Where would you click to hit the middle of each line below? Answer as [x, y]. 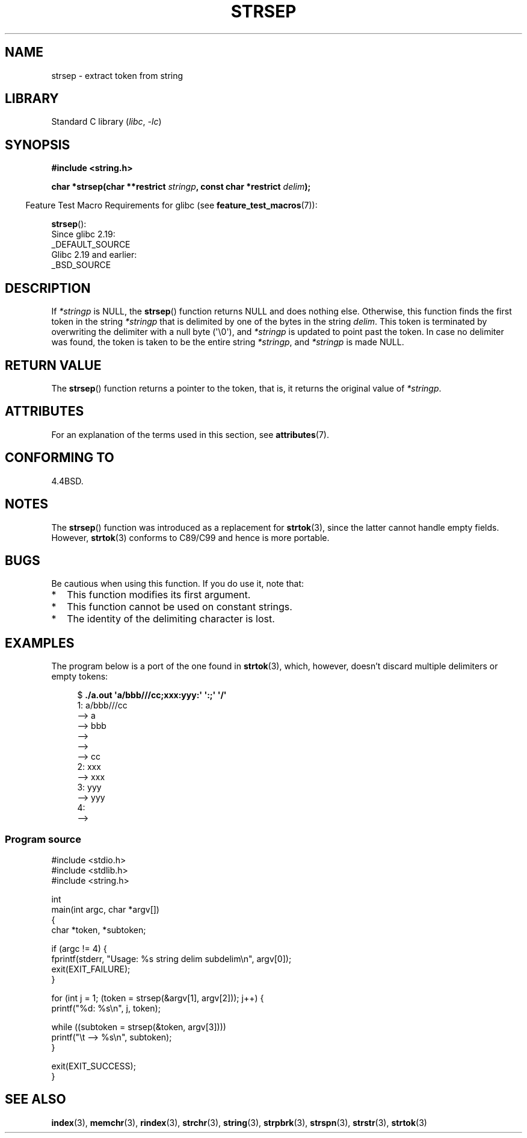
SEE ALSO [35, 1099]
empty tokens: [80, 677]
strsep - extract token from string [117, 75]
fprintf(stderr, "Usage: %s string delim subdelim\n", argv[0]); [171, 958]
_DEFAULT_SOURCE [91, 245]
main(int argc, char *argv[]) [105, 909]
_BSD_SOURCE [81, 265]
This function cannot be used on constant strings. [180, 607]
